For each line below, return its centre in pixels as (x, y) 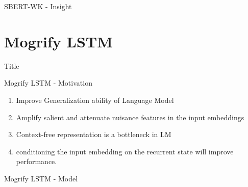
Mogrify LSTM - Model (41, 178)
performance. (36, 161)
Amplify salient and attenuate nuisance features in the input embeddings (130, 117)
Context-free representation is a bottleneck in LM (94, 134)
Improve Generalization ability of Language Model (95, 100)
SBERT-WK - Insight (38, 6)
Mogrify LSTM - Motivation (48, 83)
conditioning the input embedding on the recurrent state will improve (125, 151)
